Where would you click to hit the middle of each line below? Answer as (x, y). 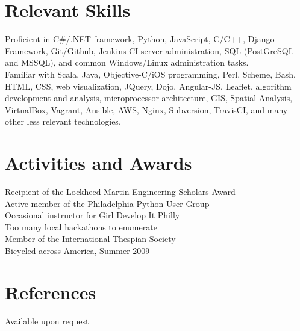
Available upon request (47, 320)
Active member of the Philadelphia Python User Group (107, 203)
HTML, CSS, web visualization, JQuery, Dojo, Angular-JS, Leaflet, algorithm (148, 86)
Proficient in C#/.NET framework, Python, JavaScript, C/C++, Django (140, 39)
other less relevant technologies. (63, 121)
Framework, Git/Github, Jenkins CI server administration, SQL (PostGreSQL (149, 50)
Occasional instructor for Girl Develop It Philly (92, 215)
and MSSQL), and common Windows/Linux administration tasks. (127, 62)
